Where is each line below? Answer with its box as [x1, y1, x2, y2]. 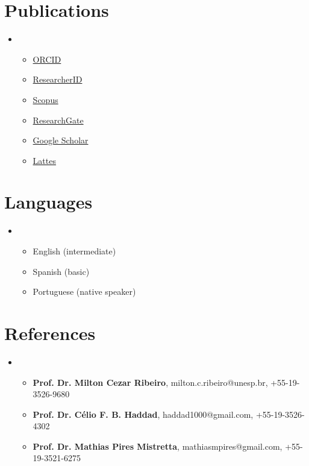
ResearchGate [33, 113, 84, 126]
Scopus [33, 93, 58, 105]
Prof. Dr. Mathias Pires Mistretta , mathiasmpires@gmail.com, [33, 439, 282, 452]
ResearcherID [33, 73, 83, 86]
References [4, 320, 96, 345]
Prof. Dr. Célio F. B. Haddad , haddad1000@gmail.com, [33, 408, 254, 420]
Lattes [33, 154, 56, 166]
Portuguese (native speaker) [33, 285, 136, 298]
